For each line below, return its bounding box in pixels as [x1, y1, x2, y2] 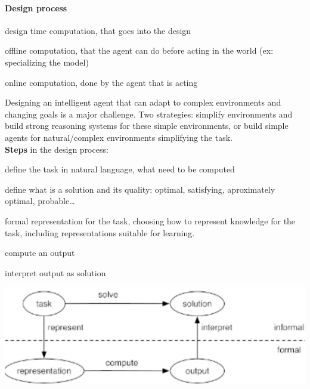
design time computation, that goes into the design [5, 24, 191, 36]
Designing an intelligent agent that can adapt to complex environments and [5, 96, 281, 109]
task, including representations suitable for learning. [5, 226, 195, 239]
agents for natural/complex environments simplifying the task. [5, 131, 232, 143]
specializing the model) [5, 55, 89, 68]
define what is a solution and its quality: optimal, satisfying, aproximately [5, 183, 275, 195]
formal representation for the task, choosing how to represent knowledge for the [5, 214, 296, 227]
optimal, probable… [5, 194, 75, 207]
